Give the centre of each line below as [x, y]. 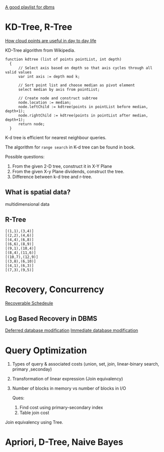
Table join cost [34, 413]
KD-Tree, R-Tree [39, 27]
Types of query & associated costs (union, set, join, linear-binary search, [86, 364]
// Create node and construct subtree [58, 98]
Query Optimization [46, 350]
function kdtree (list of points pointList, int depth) [63, 59]
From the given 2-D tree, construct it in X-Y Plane [62, 166]
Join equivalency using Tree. [34, 422]
